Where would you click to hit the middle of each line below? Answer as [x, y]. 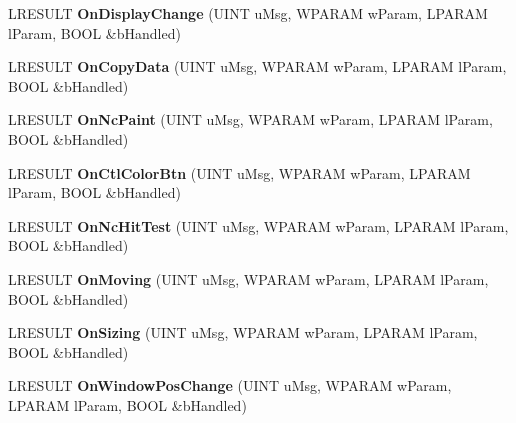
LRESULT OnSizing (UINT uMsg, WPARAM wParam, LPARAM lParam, [243, 332]
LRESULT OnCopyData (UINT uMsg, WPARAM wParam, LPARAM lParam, [257, 66]
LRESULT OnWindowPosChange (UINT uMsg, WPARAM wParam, [230, 385]
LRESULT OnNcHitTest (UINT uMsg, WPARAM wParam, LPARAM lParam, [258, 225]
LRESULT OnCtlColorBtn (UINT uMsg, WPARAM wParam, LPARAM [239, 172]
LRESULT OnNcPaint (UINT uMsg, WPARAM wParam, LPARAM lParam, [250, 119]
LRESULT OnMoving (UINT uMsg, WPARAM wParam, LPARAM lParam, [248, 278]
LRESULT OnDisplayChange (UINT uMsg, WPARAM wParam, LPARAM [248, 13]
